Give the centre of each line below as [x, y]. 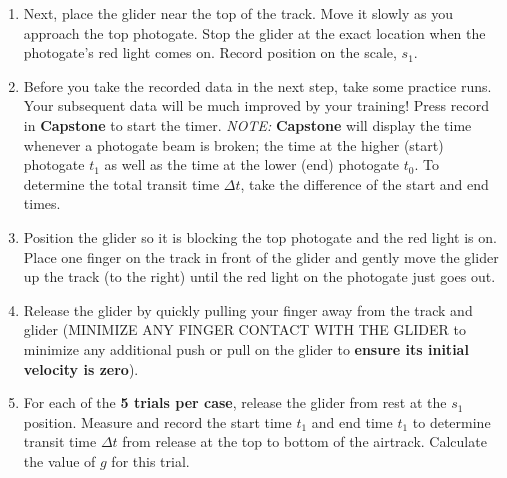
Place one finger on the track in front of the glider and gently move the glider [261, 256]
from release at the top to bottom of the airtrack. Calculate [304, 441]
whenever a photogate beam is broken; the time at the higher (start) [233, 144]
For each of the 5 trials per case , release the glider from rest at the [235, 402]
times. [42, 203]
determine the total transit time [121, 183]
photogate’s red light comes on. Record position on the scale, [210, 52]
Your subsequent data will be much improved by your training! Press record [256, 105]
